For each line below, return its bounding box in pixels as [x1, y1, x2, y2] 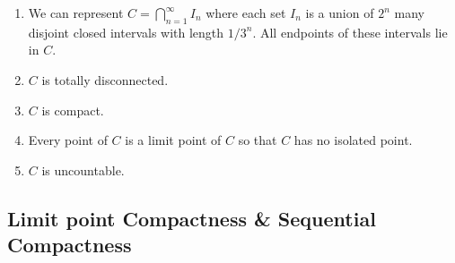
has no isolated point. [293, 131, 413, 149]
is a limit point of [125, 131, 222, 149]
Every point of [28, 131, 108, 149]
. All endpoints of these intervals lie [252, 22, 448, 41]
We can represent [28, 4, 124, 21]
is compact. [41, 100, 104, 119]
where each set [206, 4, 286, 21]
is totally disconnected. [41, 70, 169, 89]
